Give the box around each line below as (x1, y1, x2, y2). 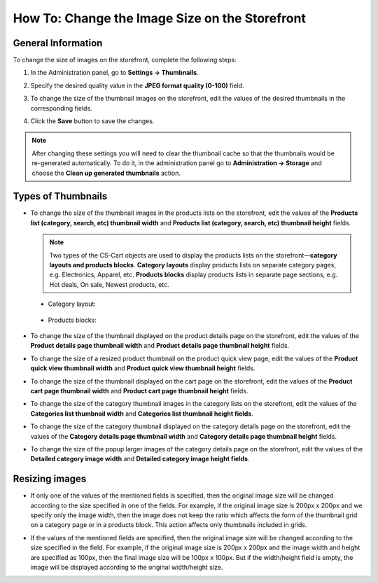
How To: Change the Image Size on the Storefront (13, 10, 306, 26)
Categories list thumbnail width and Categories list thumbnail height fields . (30, 409, 253, 418)
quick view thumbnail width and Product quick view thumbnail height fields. (30, 364, 255, 372)
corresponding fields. (30, 104, 92, 112)
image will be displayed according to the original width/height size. (30, 563, 223, 571)
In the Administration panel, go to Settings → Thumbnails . (30, 69, 199, 77)
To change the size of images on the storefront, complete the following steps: (13, 56, 237, 64)
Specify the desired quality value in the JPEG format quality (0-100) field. (30, 81, 244, 90)
